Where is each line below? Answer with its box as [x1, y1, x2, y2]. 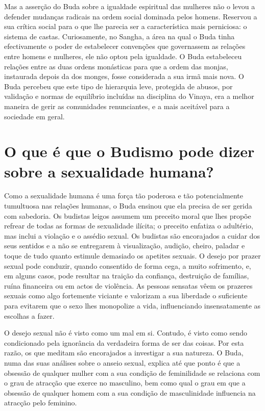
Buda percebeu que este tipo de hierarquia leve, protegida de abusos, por [4, 81, 233, 91]
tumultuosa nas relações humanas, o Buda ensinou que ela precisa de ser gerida [4, 200, 252, 211]
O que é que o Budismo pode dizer [4, 141, 255, 162]
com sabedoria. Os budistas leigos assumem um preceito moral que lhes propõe [4, 210, 251, 221]
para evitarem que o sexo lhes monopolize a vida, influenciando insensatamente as [4, 300, 261, 311]
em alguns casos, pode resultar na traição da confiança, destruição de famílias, [4, 270, 249, 281]
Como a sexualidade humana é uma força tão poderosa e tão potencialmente [4, 190, 244, 201]
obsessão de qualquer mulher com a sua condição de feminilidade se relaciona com [4, 367, 260, 378]
